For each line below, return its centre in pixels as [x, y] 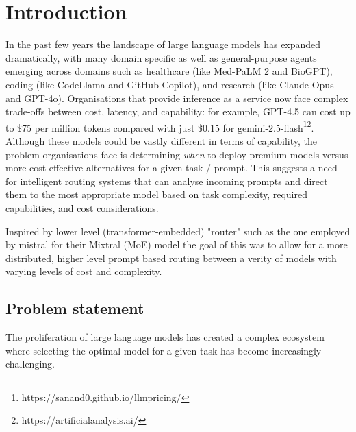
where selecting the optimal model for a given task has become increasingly [164, 350]
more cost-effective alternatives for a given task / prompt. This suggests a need [171, 168]
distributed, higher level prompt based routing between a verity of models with [171, 257]
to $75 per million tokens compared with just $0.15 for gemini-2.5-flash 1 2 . [160, 126]
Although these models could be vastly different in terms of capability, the [161, 140]
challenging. [30, 364]
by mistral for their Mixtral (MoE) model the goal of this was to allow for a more [177, 244]
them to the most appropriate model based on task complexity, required [156, 194]
